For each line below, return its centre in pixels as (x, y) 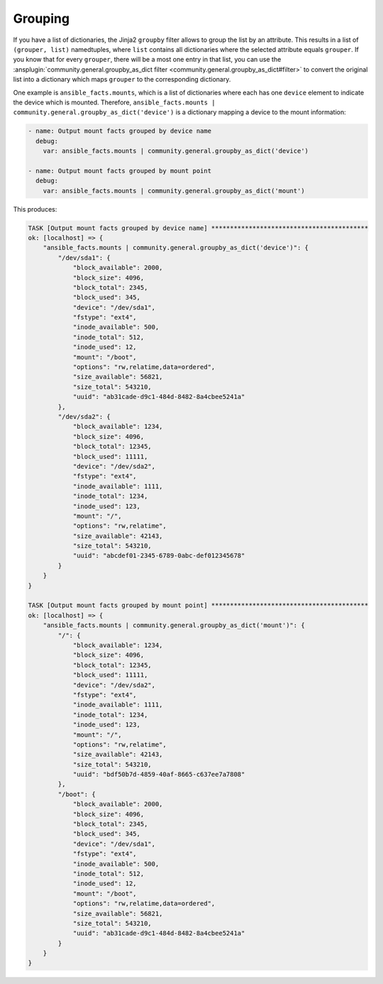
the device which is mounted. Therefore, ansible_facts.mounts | (114, 102)
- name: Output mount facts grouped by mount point (120, 171)
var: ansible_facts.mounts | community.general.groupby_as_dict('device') (176, 151)
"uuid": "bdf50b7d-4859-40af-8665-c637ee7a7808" (159, 775)
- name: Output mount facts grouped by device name (120, 131)
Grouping (41, 18)
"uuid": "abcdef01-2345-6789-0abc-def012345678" (159, 556)
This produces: (35, 209)
